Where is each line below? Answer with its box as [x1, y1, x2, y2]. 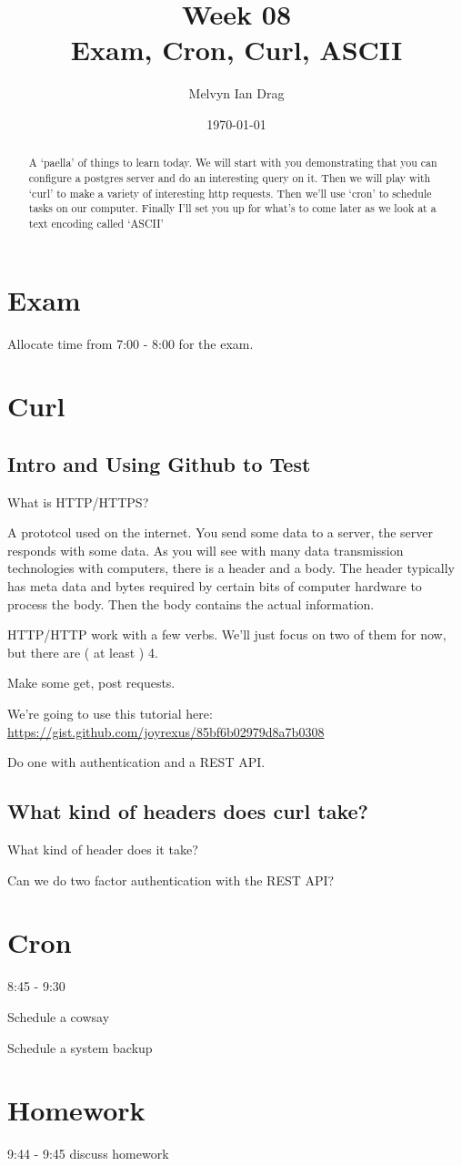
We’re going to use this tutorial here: [7, 704, 213, 723]
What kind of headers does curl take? [7, 797, 368, 825]
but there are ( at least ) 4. [7, 642, 158, 661]
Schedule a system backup [7, 1038, 153, 1057]
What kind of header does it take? [7, 840, 198, 859]
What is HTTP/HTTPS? [7, 492, 149, 511]
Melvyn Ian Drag [188, 84, 285, 103]
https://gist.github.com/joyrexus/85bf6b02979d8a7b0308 [7, 721, 325, 741]
